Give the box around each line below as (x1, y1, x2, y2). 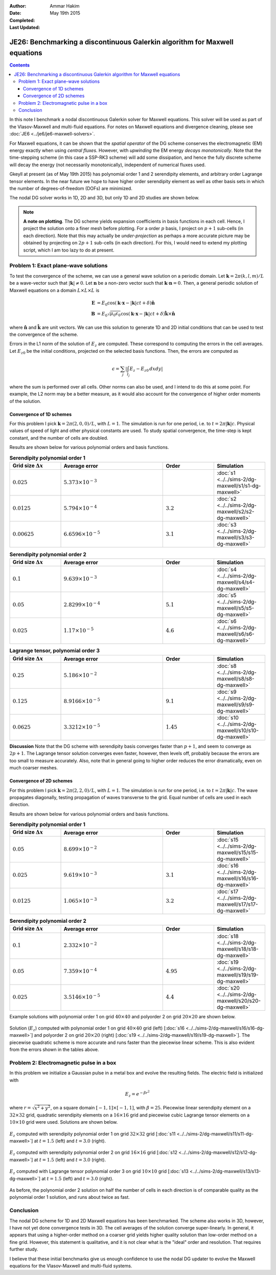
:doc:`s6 (216, 618, 237, 625)
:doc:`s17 (216, 887, 239, 895)
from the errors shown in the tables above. (9, 1046, 99, 1053)
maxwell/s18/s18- (216, 945, 259, 952)
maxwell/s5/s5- (216, 605, 255, 612)
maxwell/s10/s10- (216, 726, 259, 734)
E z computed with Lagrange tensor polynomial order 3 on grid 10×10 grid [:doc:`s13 (9, 1168, 189, 1176)
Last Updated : (9, 25, 40, 31)
